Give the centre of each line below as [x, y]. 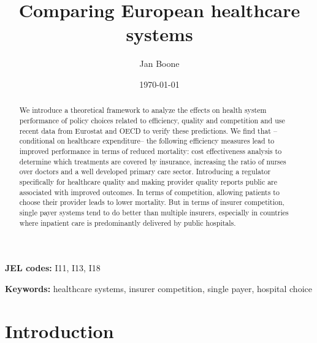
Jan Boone [159, 64]
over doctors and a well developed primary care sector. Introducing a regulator [145, 171]
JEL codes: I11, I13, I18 [53, 268]
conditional [37, 141]
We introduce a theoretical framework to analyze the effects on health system [143, 110]
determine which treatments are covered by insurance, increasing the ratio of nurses [153, 161]
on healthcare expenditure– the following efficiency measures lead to [166, 141]
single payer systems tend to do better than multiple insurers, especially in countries [154, 212]
